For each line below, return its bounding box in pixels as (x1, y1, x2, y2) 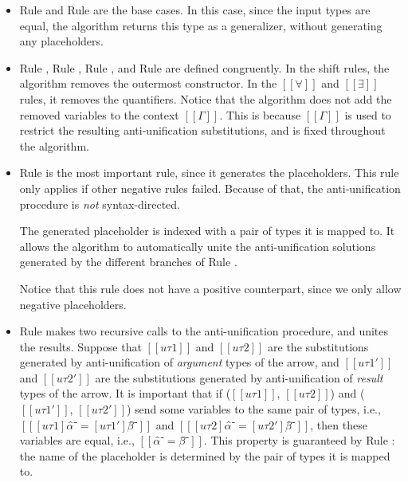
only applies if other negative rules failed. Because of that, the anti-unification (19, 179, 401, 196)
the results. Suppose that (19, 338, 142, 355)
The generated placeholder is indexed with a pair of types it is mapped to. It (19, 222, 395, 239)
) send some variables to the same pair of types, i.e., (126, 401, 381, 417)
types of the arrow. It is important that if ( (19, 385, 231, 402)
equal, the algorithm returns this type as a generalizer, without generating (19, 17, 382, 33)
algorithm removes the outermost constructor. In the (19, 75, 277, 92)
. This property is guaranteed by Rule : (203, 432, 395, 449)
